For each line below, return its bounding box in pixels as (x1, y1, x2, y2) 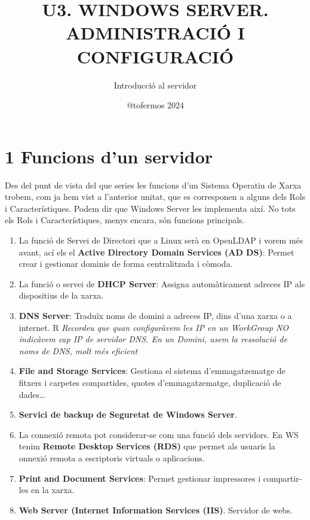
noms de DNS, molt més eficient (19, 344, 138, 357)
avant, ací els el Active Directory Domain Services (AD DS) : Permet (19, 245, 294, 258)
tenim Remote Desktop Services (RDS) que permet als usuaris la (19, 440, 275, 452)
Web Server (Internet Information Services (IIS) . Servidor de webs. (19, 503, 293, 516)
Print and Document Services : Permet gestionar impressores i (19, 472, 261, 484)
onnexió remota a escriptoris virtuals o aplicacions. (19, 451, 205, 464)
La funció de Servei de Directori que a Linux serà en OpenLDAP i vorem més (19, 234, 303, 246)
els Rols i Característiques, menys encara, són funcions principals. (5, 214, 245, 226)
